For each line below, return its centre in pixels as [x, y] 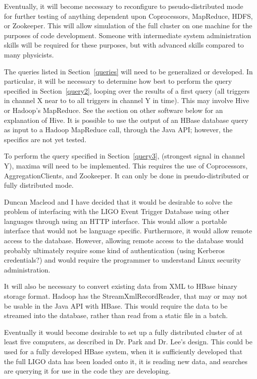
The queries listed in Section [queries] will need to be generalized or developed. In [128, 71]
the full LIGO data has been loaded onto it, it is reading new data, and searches [126, 361]
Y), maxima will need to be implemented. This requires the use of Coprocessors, [126, 165]
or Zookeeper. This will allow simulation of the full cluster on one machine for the [128, 26]
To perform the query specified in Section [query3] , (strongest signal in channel [125, 156]
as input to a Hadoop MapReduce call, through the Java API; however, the [118, 130]
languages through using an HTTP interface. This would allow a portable [116, 221]
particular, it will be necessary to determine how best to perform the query [118, 81]
